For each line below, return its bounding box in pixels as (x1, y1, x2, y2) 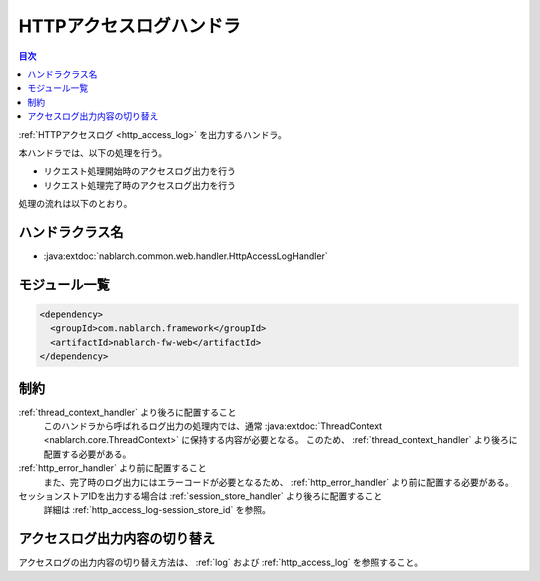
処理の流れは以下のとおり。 (18, 198, 133, 210)
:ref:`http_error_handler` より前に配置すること (18, 462, 207, 474)
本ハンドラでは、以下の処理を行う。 (18, 146, 168, 159)
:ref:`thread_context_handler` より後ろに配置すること (18, 406, 237, 418)
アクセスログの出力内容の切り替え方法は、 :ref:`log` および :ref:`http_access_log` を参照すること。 (18, 556, 424, 569)
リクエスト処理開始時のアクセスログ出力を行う (43, 165, 237, 177)
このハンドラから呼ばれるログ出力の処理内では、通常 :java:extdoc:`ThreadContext (43, 420, 383, 432)
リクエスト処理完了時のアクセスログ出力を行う (43, 179, 237, 191)
